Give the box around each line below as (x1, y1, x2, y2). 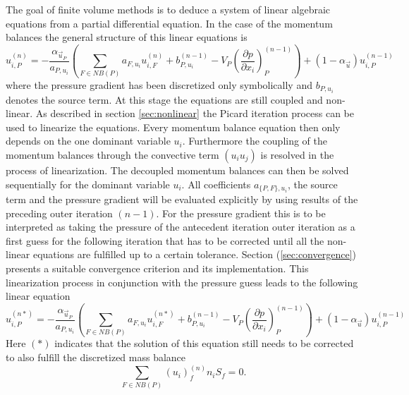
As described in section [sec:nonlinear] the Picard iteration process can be (35, 106, 355, 121)
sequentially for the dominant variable (6, 176, 170, 191)
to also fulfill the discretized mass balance (6, 350, 186, 365)
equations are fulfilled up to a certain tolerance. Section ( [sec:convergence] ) (32, 247, 356, 262)
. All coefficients (181, 176, 251, 191)
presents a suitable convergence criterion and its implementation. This (6, 260, 309, 275)
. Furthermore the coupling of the (182, 133, 327, 148)
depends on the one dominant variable (6, 133, 171, 148)
